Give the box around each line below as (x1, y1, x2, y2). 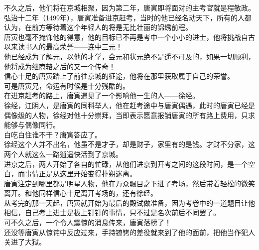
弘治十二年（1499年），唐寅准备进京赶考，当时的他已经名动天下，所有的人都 (4, 12, 252, 22)
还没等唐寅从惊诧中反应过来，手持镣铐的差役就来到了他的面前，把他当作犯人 (4, 227, 255, 237)
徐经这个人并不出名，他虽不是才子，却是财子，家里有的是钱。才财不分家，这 (4, 139, 255, 149)
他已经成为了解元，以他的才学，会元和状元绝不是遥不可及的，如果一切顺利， (4, 51, 255, 61)
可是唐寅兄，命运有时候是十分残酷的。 (4, 80, 129, 91)
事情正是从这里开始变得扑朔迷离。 (24, 168, 136, 179)
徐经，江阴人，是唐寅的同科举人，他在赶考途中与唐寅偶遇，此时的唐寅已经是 (4, 100, 255, 110)
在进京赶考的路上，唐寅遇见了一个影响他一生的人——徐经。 (4, 90, 199, 101)
